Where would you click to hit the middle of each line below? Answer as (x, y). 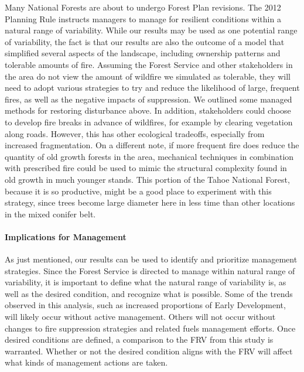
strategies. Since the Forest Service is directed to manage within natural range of (150, 270)
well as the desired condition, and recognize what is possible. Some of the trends (149, 293)
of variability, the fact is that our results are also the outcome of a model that (145, 41)
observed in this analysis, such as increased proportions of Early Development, (145, 305)
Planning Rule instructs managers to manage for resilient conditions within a (143, 18)
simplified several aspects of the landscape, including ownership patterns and (143, 53)
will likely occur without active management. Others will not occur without (140, 317)
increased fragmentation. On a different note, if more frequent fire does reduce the (152, 145)
